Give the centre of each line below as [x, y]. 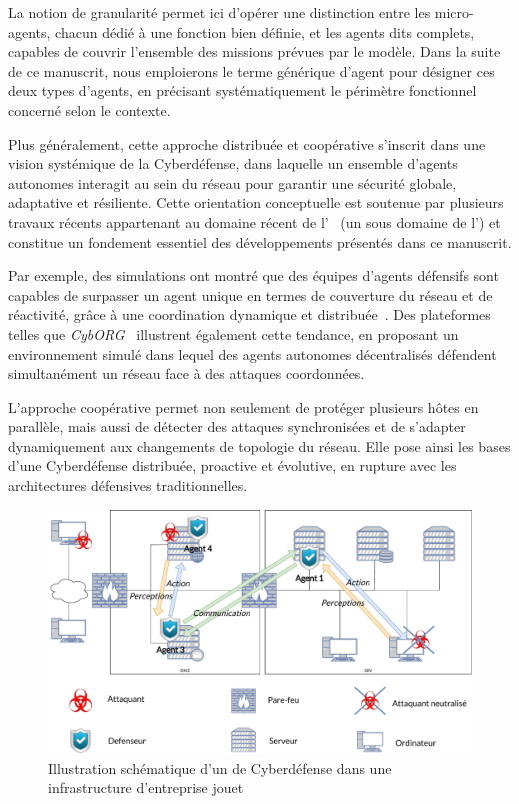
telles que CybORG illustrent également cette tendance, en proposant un [233, 333]
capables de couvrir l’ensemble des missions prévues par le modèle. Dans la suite [254, 51]
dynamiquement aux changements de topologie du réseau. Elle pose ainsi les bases [259, 445]
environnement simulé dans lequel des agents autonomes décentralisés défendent [252, 353]
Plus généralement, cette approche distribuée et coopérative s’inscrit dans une [247, 143]
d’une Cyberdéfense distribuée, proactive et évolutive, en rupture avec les [232, 465]
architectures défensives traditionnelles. [128, 485]
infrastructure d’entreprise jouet [146, 787]
